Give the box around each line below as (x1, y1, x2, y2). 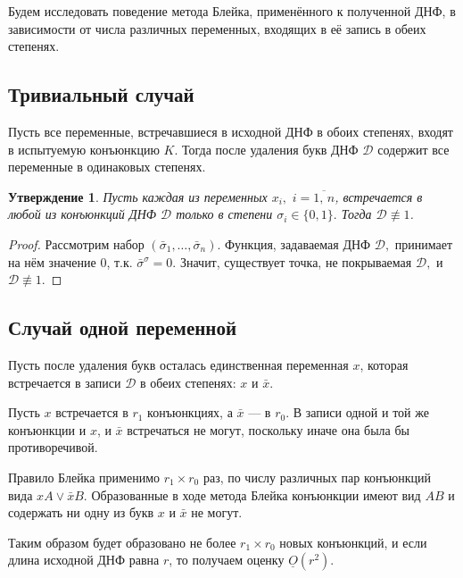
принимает (394, 234, 453, 253)
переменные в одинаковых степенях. (8, 157, 206, 176)
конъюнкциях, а (147, 403, 233, 422)
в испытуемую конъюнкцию (8, 139, 160, 158)
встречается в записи (8, 373, 121, 391)
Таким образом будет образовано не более (8, 532, 236, 551)
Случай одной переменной (8, 314, 237, 341)
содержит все (377, 139, 450, 158)
